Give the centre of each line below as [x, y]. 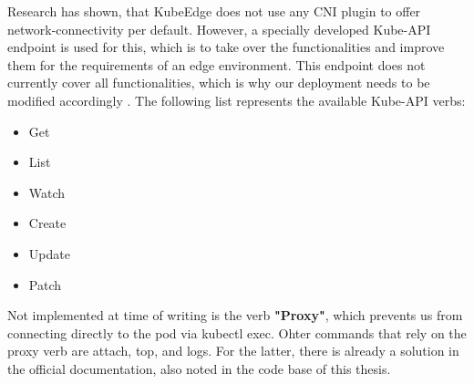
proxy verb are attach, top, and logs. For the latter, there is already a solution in [233, 351]
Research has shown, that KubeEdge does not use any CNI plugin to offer [214, 11]
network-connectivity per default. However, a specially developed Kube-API [219, 29]
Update [49, 253]
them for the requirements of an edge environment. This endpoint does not [216, 64]
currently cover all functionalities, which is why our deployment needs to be [219, 83]
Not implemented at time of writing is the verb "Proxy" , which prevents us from [235, 315]
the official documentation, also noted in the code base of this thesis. [199, 368]
